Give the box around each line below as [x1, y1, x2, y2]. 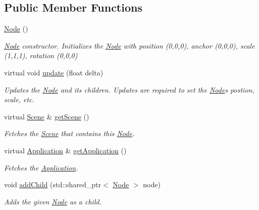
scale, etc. [4, 94, 34, 105]
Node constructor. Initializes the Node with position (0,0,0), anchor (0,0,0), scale [4, 40, 255, 51]
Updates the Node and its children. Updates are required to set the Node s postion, [4, 84, 254, 95]
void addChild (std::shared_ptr [4, 179, 101, 190]
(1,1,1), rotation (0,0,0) [4, 50, 78, 61]
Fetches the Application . [4, 162, 78, 173]
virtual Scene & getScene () [4, 111, 89, 121]
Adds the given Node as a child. [4, 196, 101, 206]
